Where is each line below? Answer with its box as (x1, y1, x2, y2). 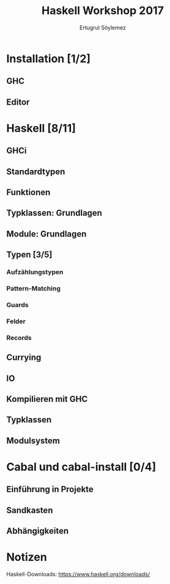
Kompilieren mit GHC (6, 394, 88, 404)
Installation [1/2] (6, 51, 91, 65)
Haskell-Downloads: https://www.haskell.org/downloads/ (6, 571, 150, 578)
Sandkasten (6, 505, 53, 516)
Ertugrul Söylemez (79, 24, 127, 31)
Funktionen (6, 187, 51, 198)
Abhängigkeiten (6, 526, 69, 536)
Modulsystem (6, 435, 60, 446)
